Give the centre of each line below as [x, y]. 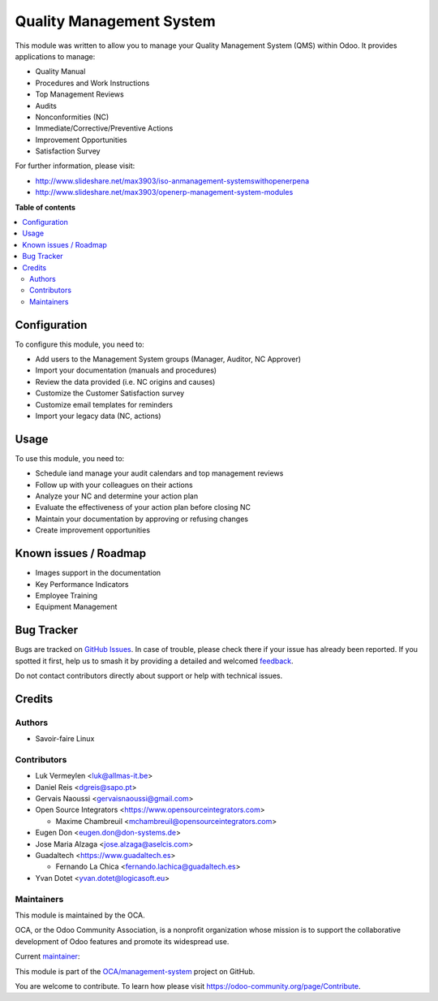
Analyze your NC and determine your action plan [117, 496]
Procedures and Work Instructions [92, 83]
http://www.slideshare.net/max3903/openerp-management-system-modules [164, 192]
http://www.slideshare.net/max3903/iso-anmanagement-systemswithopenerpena [172, 181]
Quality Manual [60, 71]
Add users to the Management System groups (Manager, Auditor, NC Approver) [168, 359]
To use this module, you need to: [70, 458]
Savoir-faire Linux [65, 739]
